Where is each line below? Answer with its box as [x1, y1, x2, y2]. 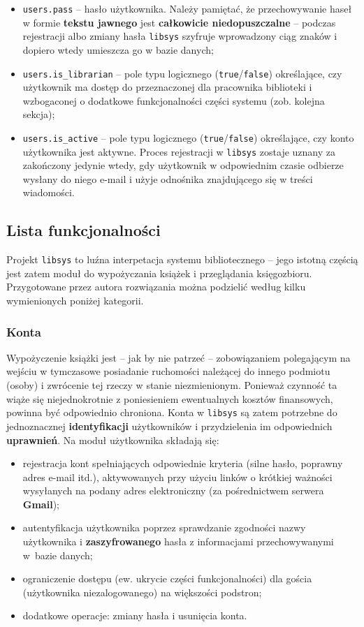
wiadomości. [22, 185, 75, 200]
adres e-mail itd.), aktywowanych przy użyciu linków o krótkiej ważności [22, 469, 333, 484]
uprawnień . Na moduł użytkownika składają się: [6, 432, 219, 447]
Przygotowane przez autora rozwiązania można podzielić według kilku [6, 279, 306, 294]
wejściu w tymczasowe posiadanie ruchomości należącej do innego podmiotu [6, 364, 330, 378]
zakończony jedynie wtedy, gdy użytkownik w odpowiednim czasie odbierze [22, 158, 344, 172]
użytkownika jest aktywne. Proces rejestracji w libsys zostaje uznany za [22, 144, 336, 158]
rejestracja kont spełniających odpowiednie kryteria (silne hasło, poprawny [22, 456, 343, 471]
